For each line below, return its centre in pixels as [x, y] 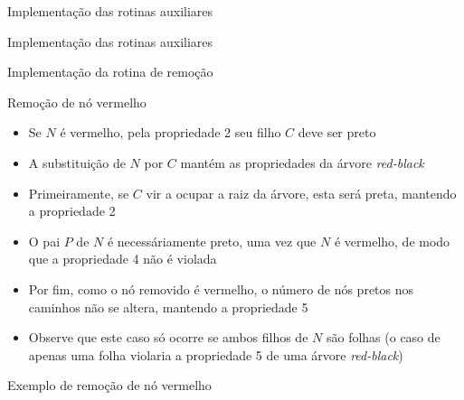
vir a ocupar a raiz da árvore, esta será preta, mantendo [301, 193]
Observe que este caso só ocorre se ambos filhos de [168, 337]
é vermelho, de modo [392, 241]
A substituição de [77, 162]
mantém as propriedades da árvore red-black [302, 162]
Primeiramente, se [79, 193]
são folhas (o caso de [383, 337]
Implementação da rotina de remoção [110, 72]
